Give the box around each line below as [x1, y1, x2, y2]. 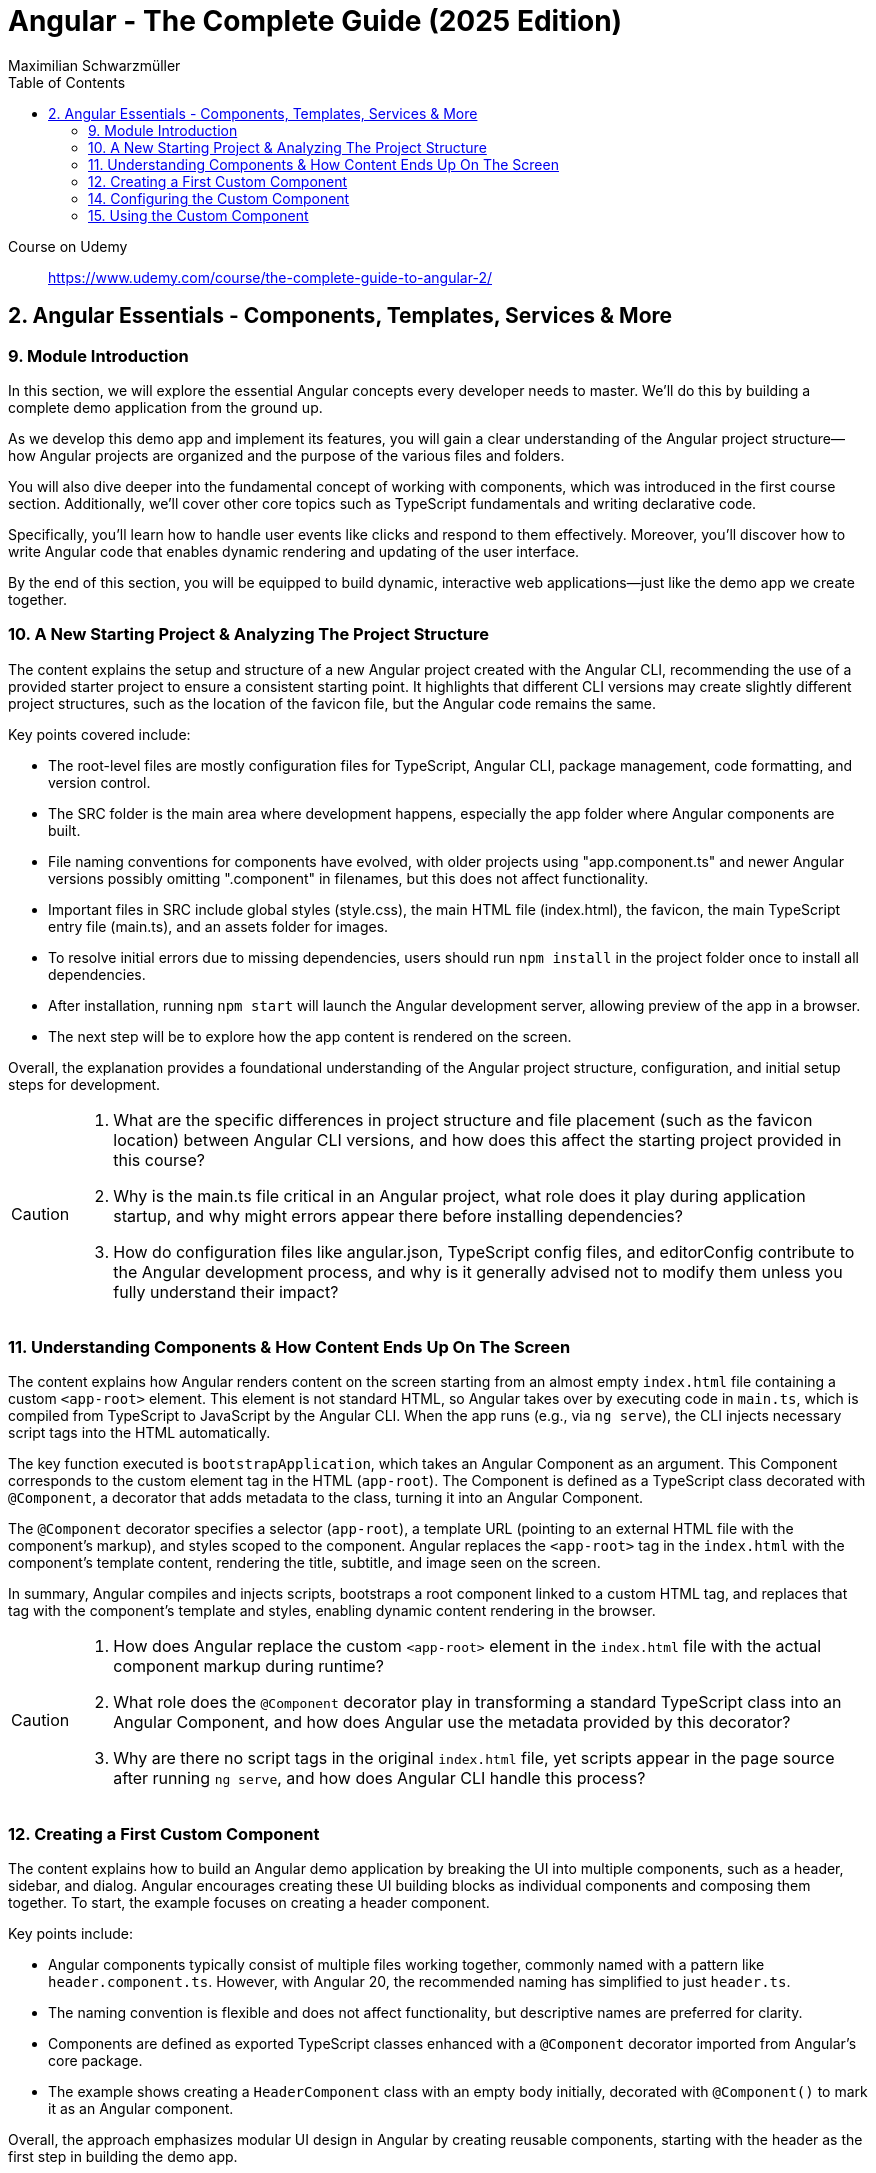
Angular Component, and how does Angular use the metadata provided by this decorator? [113, 1712, 791, 1733]
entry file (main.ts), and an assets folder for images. [48, 917, 389, 935]
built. [48, 821, 81, 839]
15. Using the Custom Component [88, 206, 309, 224]
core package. [48, 2052, 143, 2070]
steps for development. [8, 1075, 161, 1093]
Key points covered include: [8, 725, 191, 743]
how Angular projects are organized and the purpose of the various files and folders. [8, 446, 565, 464]
